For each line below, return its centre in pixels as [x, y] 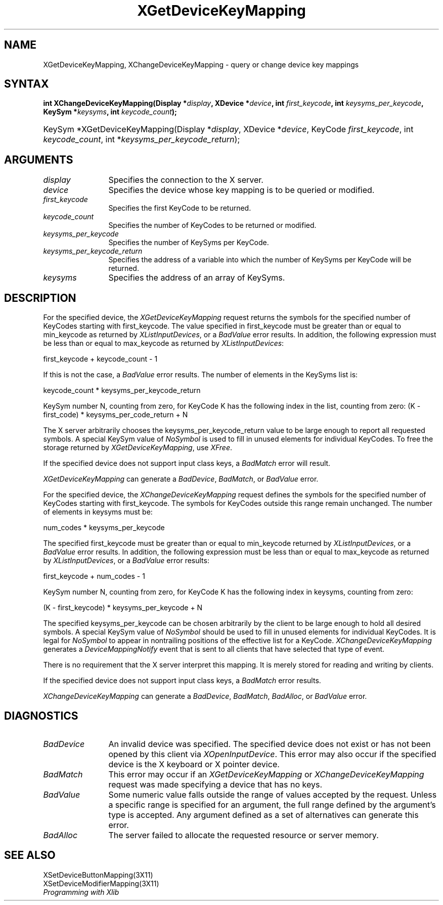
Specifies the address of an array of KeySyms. [197, 278]
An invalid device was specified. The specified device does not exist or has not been [270, 744]
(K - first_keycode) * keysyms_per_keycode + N [123, 608]
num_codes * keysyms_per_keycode [104, 528]
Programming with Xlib [81, 892]
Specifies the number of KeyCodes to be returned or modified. [212, 225]
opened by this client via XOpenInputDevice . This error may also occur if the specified [272, 754]
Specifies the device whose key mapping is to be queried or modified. [241, 190]
